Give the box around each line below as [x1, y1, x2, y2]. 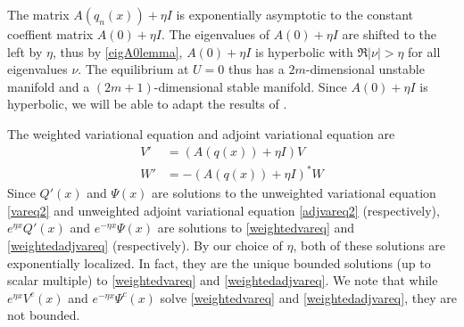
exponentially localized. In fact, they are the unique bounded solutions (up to [7, 253, 431, 272]
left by [7, 42, 43, 61]
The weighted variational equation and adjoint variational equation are [7, 124, 395, 143]
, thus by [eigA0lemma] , [52, 42, 183, 61]
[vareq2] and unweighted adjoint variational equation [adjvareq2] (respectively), [7, 200, 440, 219]
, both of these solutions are [293, 235, 446, 254]
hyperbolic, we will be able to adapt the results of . [7, 94, 287, 113]
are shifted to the [342, 25, 437, 43]
